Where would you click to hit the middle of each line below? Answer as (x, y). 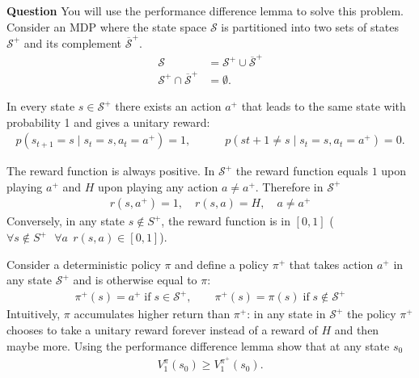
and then (357, 329)
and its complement (73, 42)
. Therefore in (289, 186)
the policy (372, 314)
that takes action (331, 264)
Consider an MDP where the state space (107, 26)
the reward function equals (302, 171)
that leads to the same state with (324, 106)
